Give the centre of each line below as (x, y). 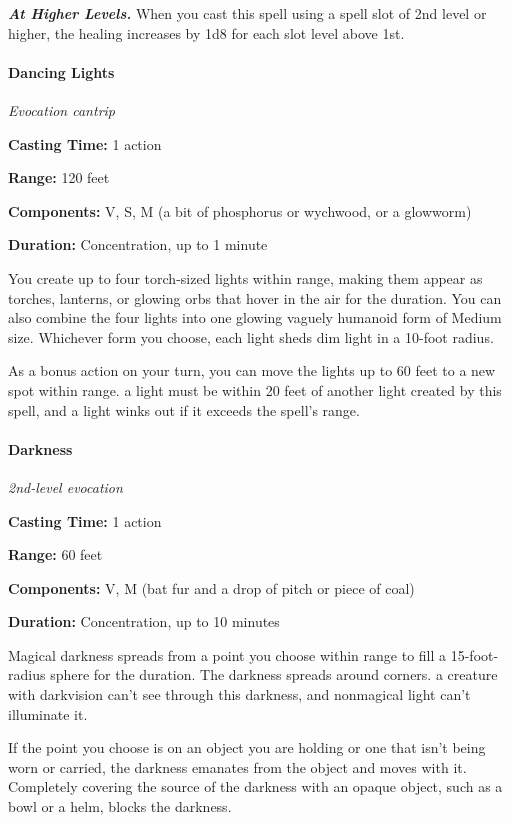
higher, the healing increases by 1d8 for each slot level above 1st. (206, 32)
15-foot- (474, 654)
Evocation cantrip (61, 109)
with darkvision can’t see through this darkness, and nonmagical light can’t (239, 694)
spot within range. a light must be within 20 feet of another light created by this (255, 389)
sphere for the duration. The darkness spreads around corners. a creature (274, 674)
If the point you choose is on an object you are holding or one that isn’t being (247, 747)
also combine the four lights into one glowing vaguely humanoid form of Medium (255, 317)
